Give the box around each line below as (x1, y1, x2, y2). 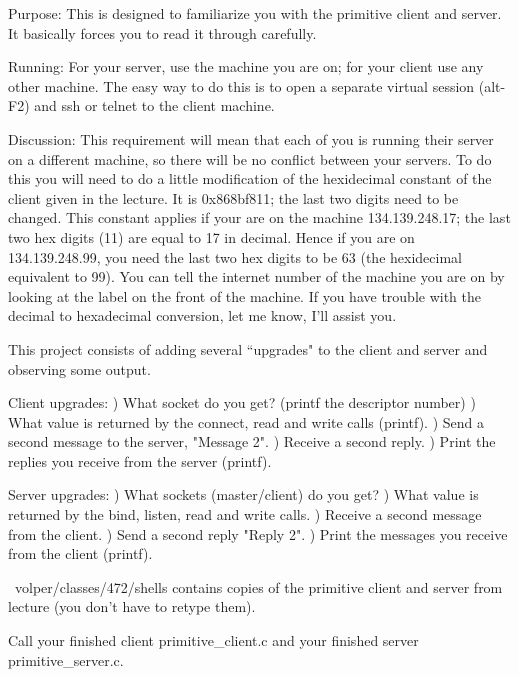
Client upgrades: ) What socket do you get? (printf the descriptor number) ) (8, 392, 476, 413)
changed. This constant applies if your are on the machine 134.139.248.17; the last (8, 207, 511, 228)
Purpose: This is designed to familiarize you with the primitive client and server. (8, 3, 502, 23)
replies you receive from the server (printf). (8, 450, 272, 471)
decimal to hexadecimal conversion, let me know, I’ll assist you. (8, 305, 397, 326)
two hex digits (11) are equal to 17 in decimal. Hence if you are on (8, 226, 415, 247)
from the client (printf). (8, 543, 153, 564)
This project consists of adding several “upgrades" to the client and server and (8, 338, 488, 359)
